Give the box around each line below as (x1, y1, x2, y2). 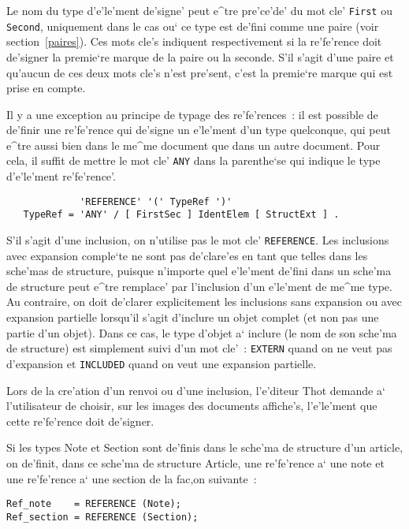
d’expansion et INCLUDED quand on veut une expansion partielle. (6, 355, 317, 371)
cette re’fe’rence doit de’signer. (6, 412, 154, 429)
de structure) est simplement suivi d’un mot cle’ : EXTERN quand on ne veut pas (6, 340, 392, 356)
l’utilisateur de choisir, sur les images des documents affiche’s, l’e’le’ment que (6, 397, 377, 414)
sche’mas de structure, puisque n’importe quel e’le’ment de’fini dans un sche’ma (6, 263, 392, 279)
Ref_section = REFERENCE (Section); (6, 511, 199, 523)
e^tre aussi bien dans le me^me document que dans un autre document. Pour (6, 136, 381, 153)
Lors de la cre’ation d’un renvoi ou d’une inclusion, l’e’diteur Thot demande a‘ (6, 382, 385, 398)
